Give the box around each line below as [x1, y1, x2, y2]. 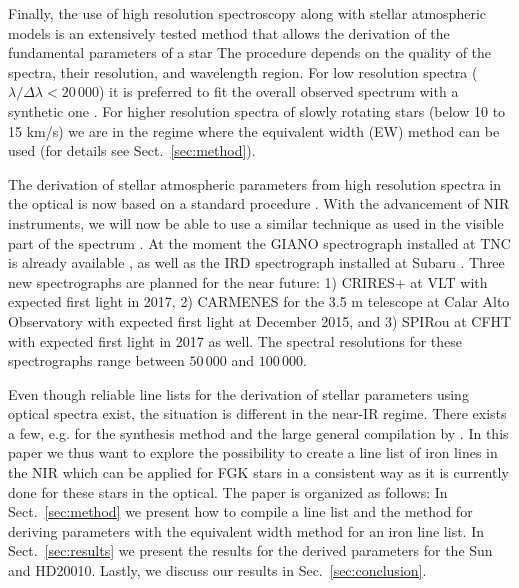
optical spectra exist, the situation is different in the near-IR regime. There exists [8, 403, 507, 424]
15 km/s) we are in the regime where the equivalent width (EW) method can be [8, 120, 500, 141]
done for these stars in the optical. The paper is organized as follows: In [8, 481, 448, 502]
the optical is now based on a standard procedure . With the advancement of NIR [8, 193, 510, 214]
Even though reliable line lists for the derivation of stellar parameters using [8, 383, 469, 404]
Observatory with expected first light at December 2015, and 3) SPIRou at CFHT [8, 310, 512, 331]
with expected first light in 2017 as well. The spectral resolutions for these [8, 330, 463, 351]
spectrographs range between [8, 350, 185, 371]
